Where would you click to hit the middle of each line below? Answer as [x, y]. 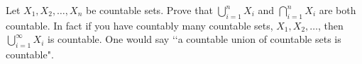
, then [331, 25]
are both [338, 10]
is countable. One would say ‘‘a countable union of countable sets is [194, 39]
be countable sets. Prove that [149, 10]
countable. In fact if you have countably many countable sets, [139, 25]
